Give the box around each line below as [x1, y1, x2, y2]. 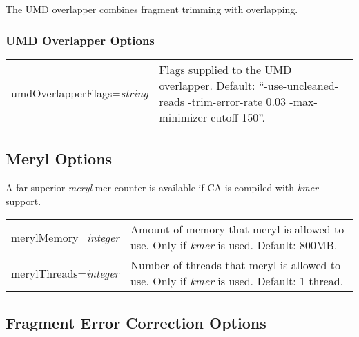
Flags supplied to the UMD [159, 61, 292, 77]
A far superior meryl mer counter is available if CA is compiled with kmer [6, 180, 318, 195]
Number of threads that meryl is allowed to [130, 257, 340, 273]
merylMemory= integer [11, 229, 120, 245]
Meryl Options [6, 148, 113, 169]
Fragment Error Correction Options [6, 311, 266, 333]
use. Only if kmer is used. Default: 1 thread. [130, 273, 344, 289]
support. [6, 193, 41, 208]
